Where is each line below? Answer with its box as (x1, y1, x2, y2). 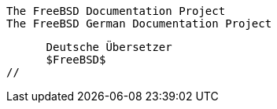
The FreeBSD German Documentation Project (6, 17, 272, 30)
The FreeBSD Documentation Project (6, 5, 226, 17)
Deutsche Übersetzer (46, 41, 172, 53)
